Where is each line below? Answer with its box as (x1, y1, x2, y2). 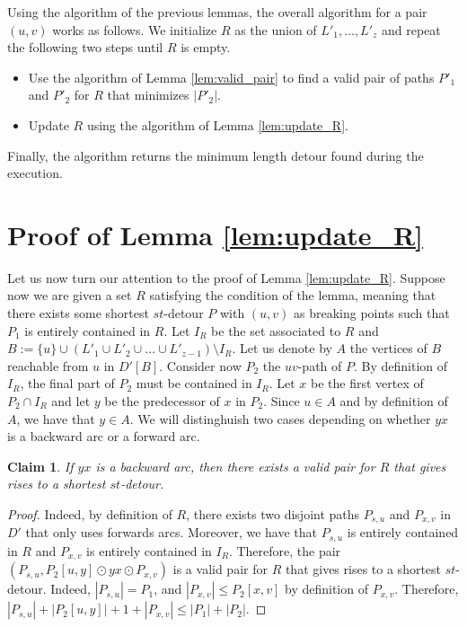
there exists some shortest (7, 304, 149, 322)
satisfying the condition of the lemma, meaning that (149, 286, 436, 305)
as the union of (234, 20, 317, 39)
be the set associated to (211, 321, 341, 340)
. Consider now (159, 356, 242, 375)
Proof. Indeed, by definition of (7, 505, 172, 523)
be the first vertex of (311, 374, 424, 393)
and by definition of (339, 392, 448, 411)
